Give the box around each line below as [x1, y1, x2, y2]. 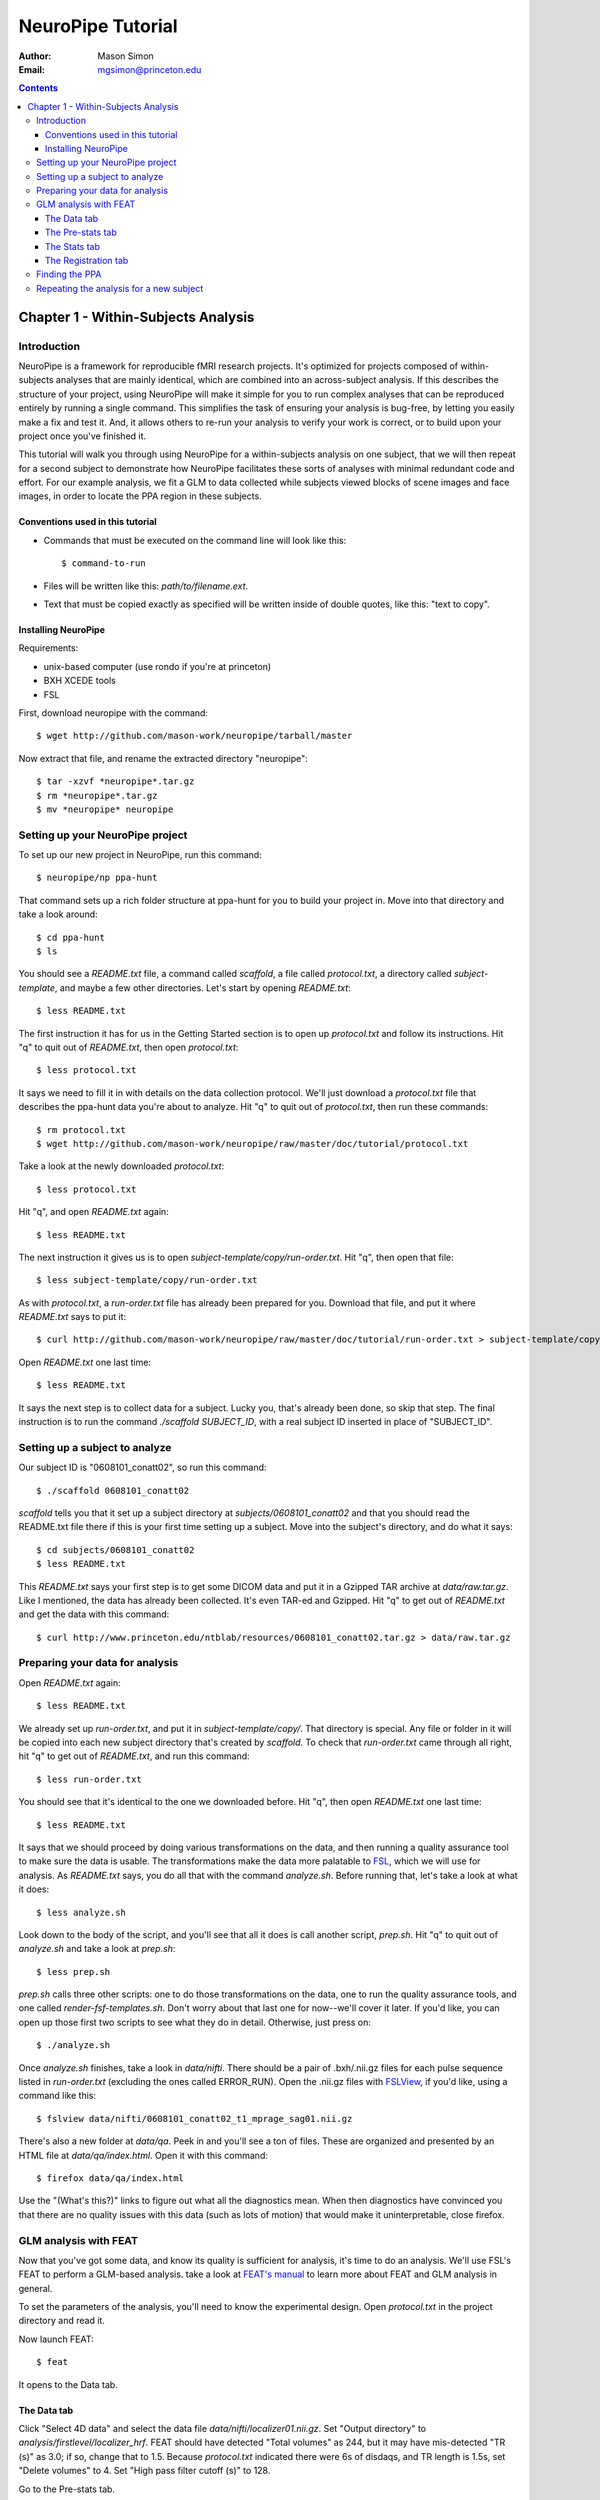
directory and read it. [18, 2315, 105, 2327]
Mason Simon [97, 50, 154, 62]
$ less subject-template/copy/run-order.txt [36, 1275, 259, 1286]
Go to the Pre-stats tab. [18, 2483, 115, 2495]
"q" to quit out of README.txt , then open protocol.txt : [18, 1041, 239, 1053]
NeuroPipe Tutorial [18, 15, 179, 37]
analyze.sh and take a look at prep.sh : [18, 1943, 176, 1955]
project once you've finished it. [18, 430, 147, 442]
